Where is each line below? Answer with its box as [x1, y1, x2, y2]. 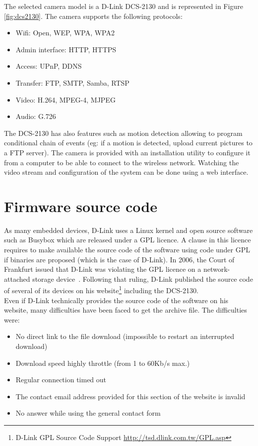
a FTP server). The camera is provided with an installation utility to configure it [4, 147, 251, 157]
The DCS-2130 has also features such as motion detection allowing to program [4, 127, 243, 138]
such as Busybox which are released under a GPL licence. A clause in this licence [4, 234, 251, 245]
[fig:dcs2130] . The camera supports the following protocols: [4, 10, 183, 21]
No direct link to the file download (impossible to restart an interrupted [15, 331, 235, 341]
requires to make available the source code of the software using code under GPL [4, 244, 251, 255]
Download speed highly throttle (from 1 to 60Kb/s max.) [15, 357, 190, 368]
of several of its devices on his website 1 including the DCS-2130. [4, 284, 198, 296]
